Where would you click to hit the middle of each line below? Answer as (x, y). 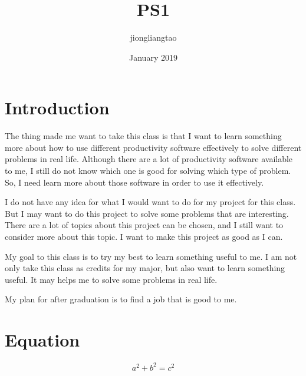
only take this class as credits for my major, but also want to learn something (145, 268)
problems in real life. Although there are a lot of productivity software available (149, 159)
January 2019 (153, 57)
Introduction (57, 108)
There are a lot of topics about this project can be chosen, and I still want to (144, 225)
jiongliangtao (153, 37)
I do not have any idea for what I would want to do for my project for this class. (150, 202)
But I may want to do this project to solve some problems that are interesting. (147, 213)
